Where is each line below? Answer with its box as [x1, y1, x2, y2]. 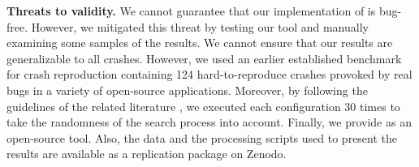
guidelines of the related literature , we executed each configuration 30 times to [6, 97, 400, 114]
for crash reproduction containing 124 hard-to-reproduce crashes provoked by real [6, 66, 413, 83]
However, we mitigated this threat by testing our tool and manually [31, 18, 369, 35]
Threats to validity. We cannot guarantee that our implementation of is [6, 2, 376, 19]
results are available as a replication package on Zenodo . [6, 145, 287, 162]
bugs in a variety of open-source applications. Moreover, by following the [6, 81, 368, 98]
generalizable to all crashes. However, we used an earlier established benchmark [6, 49, 402, 66]
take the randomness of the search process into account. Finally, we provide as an [6, 113, 412, 131]
